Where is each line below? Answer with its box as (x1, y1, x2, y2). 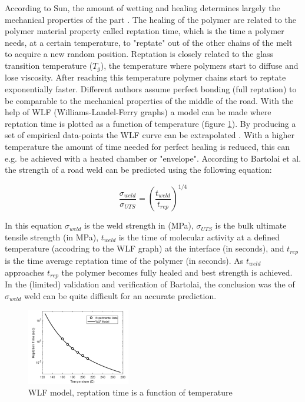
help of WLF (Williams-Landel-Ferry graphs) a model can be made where (5, 106, 271, 118)
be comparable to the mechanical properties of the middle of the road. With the (5, 94, 294, 106)
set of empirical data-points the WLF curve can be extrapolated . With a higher (5, 129, 294, 141)
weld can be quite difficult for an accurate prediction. (24, 289, 217, 301)
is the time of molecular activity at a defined (118, 230, 280, 243)
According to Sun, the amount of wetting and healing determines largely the (5, 2, 280, 14)
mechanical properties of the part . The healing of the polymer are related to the (5, 13, 296, 25)
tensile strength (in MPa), (5, 230, 99, 243)
